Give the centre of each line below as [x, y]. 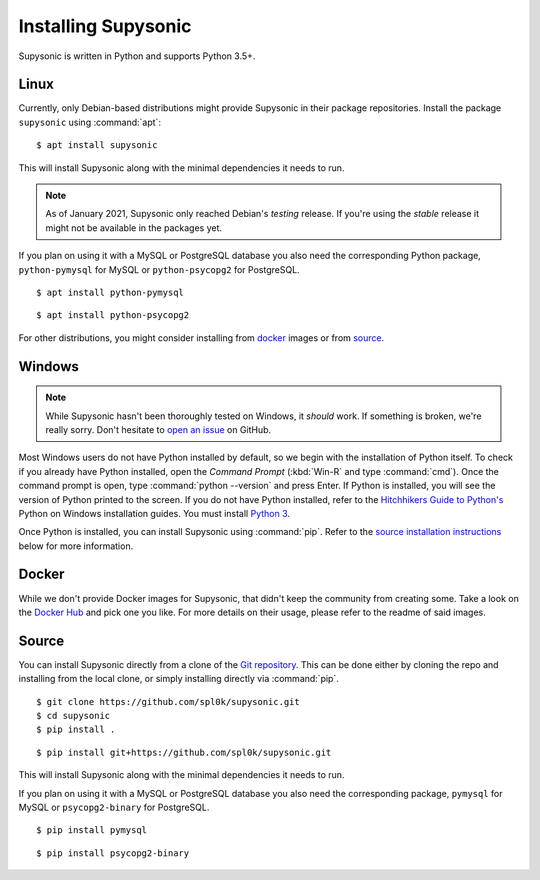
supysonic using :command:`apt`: [90, 122]
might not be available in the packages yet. [134, 227]
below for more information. [76, 546]
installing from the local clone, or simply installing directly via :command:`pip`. [178, 679]
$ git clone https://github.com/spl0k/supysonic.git [168, 701]
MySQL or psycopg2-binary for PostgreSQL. [114, 807]
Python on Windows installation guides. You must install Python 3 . [154, 513]
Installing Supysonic [105, 26]
